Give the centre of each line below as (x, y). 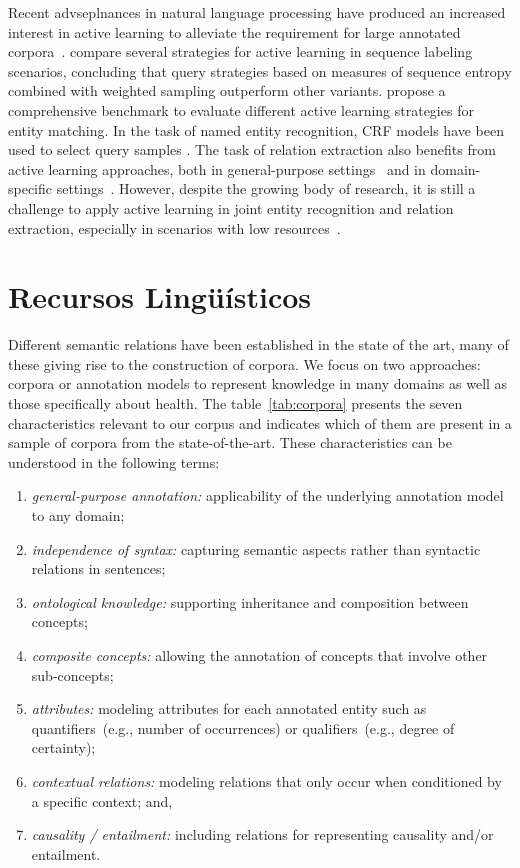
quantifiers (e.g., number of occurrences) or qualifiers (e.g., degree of (243, 727)
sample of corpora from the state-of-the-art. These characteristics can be (230, 442)
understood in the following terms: (114, 461)
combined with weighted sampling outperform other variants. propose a (227, 90)
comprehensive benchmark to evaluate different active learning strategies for (241, 109)
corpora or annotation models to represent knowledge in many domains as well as (258, 383)
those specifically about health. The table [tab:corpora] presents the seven (235, 403)
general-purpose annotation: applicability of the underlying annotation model (267, 495)
